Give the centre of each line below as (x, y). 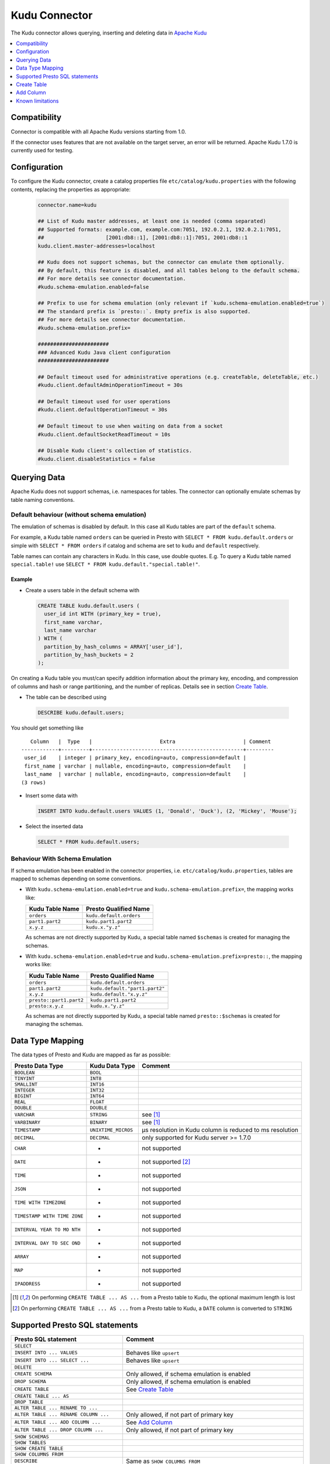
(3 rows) (34, 782)
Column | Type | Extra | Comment (151, 741)
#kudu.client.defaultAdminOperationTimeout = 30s (110, 385)
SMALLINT (26, 1084)
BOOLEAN (25, 1073)
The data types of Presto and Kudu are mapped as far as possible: (91, 1055)
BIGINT (23, 1096)
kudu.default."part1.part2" (127, 988)
